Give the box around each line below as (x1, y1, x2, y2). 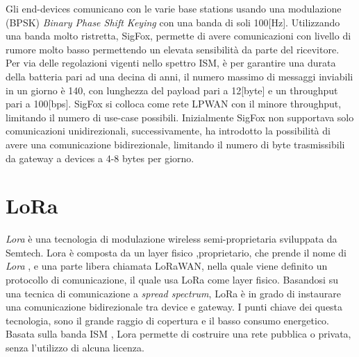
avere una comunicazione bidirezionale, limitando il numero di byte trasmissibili (6, 137, 345, 151)
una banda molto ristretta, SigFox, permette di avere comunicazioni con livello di (6, 28, 351, 43)
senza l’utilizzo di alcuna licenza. (6, 340, 144, 354)
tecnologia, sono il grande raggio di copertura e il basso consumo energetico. (6, 313, 329, 327)
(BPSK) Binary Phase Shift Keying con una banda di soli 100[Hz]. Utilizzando (6, 15, 340, 29)
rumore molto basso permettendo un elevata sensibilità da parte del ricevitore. (6, 42, 340, 56)
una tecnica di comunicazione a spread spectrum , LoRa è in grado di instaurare (6, 286, 341, 300)
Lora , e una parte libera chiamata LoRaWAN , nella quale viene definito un (6, 259, 328, 273)
